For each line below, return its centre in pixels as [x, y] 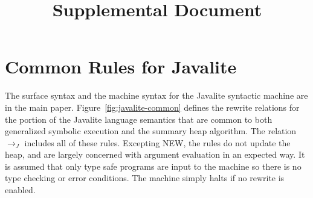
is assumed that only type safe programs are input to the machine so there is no [153, 166]
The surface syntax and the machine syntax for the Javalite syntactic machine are [156, 95]
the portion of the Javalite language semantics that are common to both [139, 119]
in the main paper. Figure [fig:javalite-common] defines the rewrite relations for [152, 107]
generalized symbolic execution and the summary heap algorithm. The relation [151, 131]
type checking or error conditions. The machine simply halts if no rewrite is [145, 178]
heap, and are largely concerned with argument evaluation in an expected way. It [155, 154]
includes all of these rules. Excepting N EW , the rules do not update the [157, 142]
